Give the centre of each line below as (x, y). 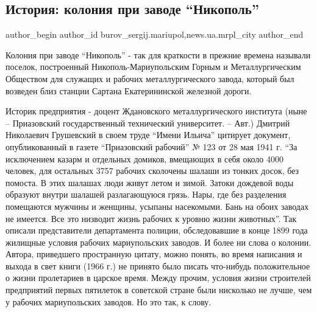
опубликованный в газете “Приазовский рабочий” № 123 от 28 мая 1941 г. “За (151, 146)
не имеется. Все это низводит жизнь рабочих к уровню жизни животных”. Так (151, 218)
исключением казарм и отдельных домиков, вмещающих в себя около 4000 (145, 158)
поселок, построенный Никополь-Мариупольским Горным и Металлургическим (153, 67)
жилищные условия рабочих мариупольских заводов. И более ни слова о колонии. (158, 242)
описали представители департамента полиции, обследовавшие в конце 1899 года (157, 230)
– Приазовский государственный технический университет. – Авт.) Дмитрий (148, 123)
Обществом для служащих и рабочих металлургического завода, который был (150, 78)
